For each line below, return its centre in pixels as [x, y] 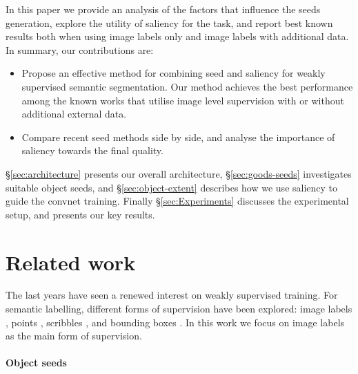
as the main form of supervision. [74, 336]
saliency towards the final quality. [92, 150]
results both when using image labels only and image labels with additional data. [177, 36]
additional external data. [74, 114]
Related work [71, 262]
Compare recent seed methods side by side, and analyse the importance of [178, 137]
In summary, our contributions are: [80, 49]
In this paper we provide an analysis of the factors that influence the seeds [163, 9]
